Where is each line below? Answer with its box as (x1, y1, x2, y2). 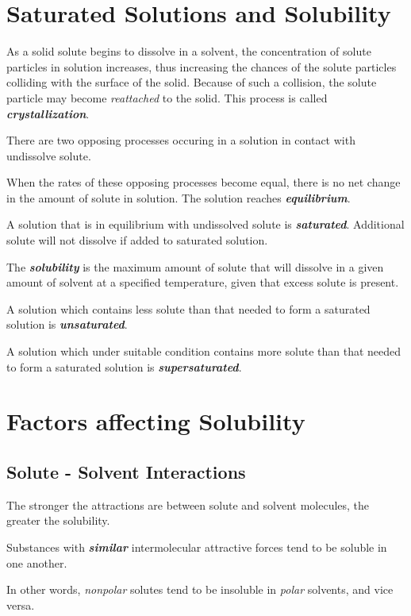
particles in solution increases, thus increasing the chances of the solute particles (6, 58, 397, 75)
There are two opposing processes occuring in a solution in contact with (6, 132, 355, 148)
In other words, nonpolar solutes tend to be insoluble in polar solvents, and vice (6, 581, 394, 598)
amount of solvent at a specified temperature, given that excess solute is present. (6, 274, 399, 291)
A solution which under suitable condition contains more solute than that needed (6, 343, 401, 360)
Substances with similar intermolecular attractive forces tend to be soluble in (6, 538, 387, 555)
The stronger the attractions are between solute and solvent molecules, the (6, 496, 370, 513)
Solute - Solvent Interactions (6, 459, 246, 483)
